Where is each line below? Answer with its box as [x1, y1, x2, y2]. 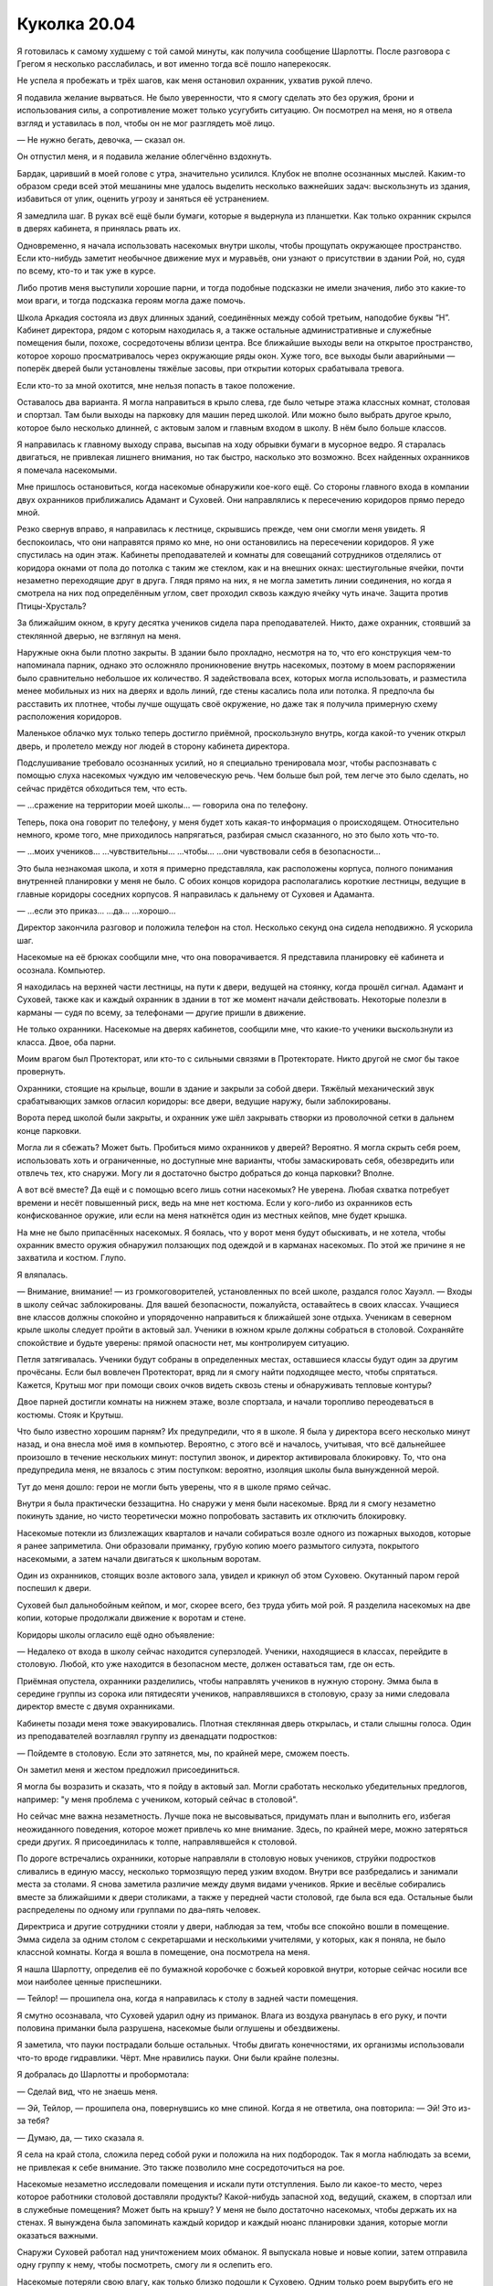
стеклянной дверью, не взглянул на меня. [16, 630, 182, 641]
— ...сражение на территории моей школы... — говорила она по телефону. [16, 800, 309, 811]
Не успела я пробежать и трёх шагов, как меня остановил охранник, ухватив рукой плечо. [16, 75, 373, 86]
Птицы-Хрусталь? [16, 600, 87, 612]
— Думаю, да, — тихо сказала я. [16, 2131, 145, 2143]
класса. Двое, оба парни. [16, 1036, 117, 1047]
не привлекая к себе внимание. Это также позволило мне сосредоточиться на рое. [16, 2162, 346, 2173]
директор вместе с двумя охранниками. [16, 1701, 175, 1712]
